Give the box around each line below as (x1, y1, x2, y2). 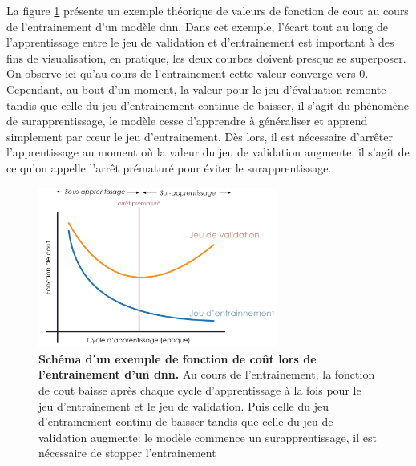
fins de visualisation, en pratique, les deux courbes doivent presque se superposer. (6, 49, 406, 66)
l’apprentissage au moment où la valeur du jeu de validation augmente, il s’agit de (6, 144, 410, 160)
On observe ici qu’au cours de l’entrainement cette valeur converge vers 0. (6, 65, 369, 82)
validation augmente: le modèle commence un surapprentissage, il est (38, 428, 377, 445)
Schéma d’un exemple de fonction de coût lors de (38, 350, 317, 367)
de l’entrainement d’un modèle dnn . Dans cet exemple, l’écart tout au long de (6, 18, 388, 34)
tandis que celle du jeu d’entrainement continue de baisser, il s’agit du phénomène (6, 96, 410, 113)
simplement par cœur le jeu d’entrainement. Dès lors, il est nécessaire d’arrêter (6, 128, 393, 144)
